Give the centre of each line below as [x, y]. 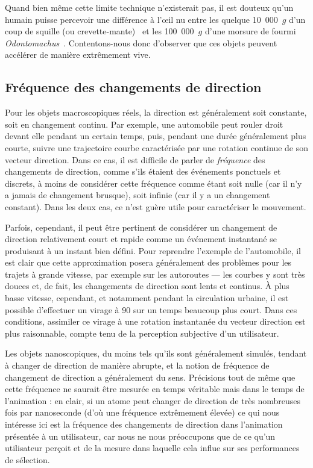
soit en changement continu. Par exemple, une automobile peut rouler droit [144, 124]
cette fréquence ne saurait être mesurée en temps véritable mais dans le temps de [155, 389]
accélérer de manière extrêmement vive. [78, 55]
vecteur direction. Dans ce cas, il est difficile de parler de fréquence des [135, 159]
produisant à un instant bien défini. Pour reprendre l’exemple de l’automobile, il [153, 250]
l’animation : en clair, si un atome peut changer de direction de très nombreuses [153, 400]
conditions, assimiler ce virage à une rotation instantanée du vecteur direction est [155, 321]
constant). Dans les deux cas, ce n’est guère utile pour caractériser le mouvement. [156, 206]
